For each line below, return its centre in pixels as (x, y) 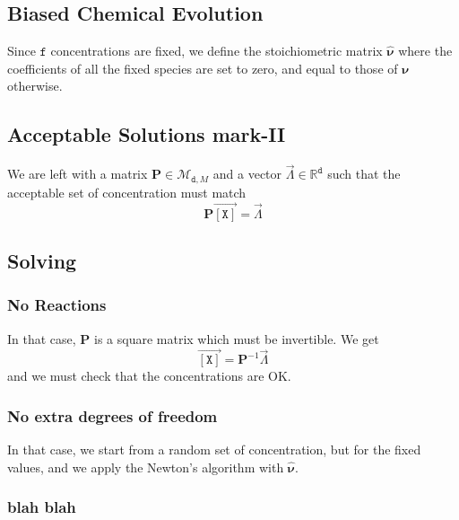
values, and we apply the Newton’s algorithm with (146, 467)
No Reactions (57, 305)
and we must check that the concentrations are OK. (149, 376)
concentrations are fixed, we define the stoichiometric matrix (217, 51)
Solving (42, 261)
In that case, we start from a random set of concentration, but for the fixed (214, 449)
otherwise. (35, 86)
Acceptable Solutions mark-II (147, 134)
